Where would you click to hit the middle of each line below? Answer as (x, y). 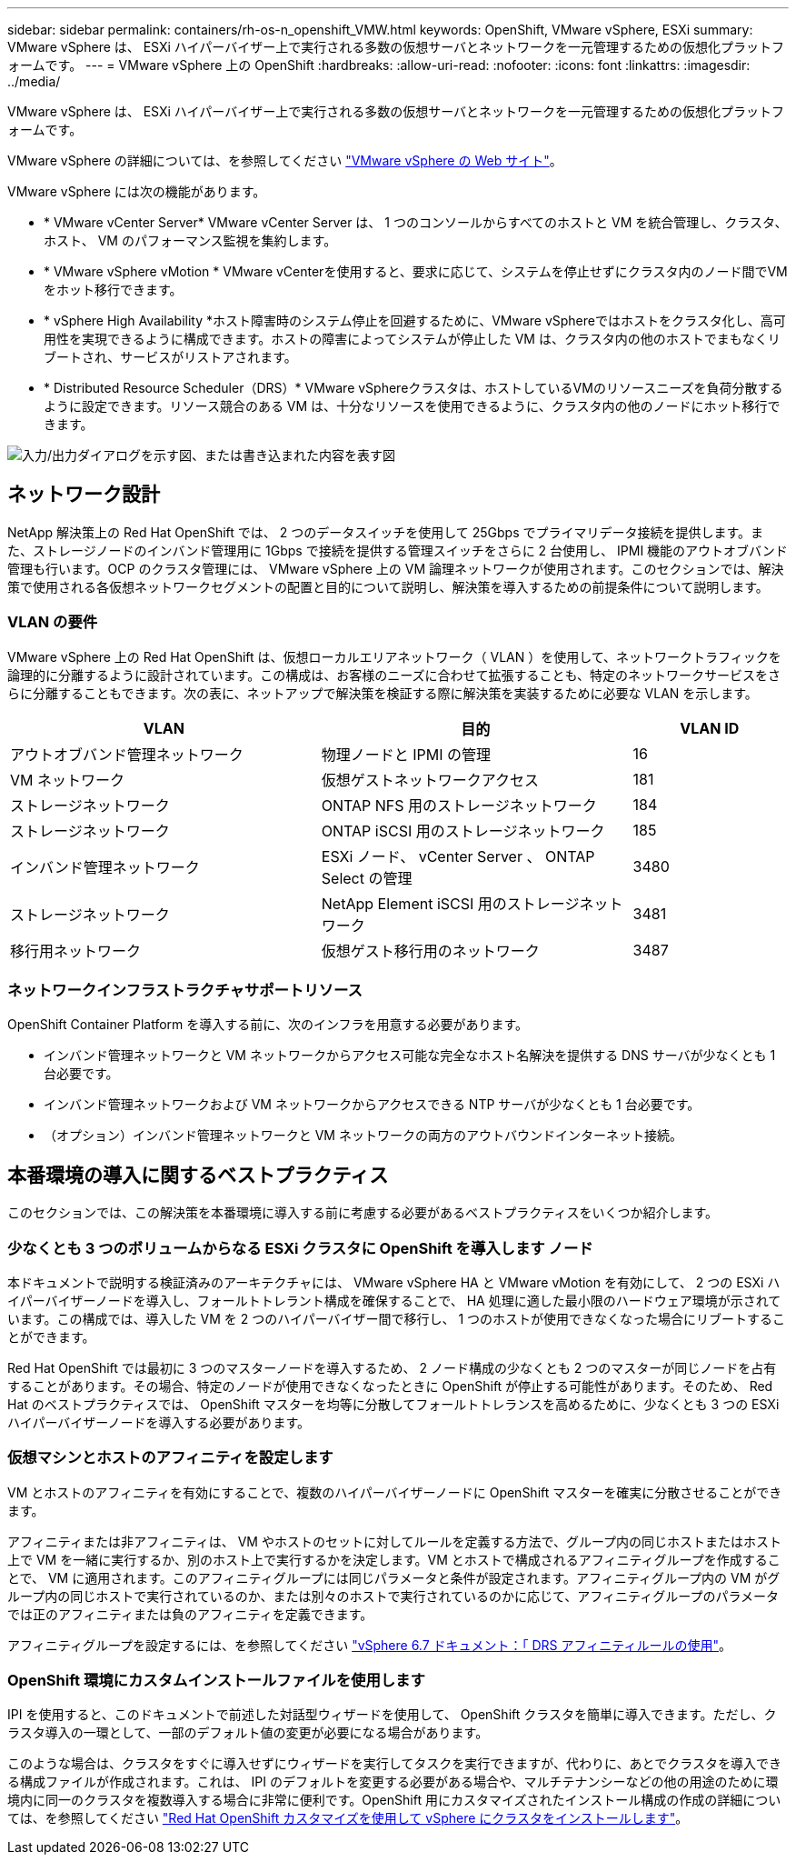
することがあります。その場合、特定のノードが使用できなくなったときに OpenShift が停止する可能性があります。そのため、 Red (390, 1386)
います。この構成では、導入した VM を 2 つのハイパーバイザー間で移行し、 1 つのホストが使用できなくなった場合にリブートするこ (397, 1318)
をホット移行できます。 (113, 290)
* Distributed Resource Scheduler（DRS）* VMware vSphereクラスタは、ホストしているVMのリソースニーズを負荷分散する (413, 388)
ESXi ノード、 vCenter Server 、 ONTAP (458, 856)
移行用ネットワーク (76, 951)
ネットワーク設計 (84, 495)
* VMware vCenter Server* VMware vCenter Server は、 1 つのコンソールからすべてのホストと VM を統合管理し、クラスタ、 (416, 222)
